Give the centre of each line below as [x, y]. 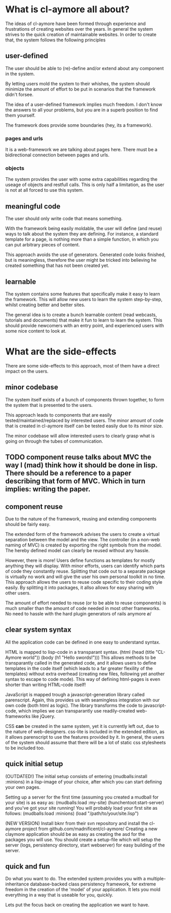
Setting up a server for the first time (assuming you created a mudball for [82, 797]
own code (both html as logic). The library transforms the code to [74, 705]
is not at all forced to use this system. [45, 190]
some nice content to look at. [36, 331]
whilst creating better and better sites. [45, 305]
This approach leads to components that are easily [59, 415]
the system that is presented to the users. [49, 405]
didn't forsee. [19, 94]
